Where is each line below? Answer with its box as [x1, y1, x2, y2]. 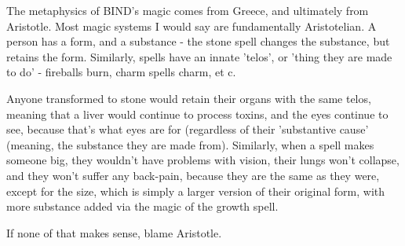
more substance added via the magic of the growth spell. [6, 198, 279, 215]
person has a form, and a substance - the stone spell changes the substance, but [6, 33, 390, 50]
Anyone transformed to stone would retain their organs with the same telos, [6, 90, 371, 106]
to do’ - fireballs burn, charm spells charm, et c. [6, 64, 236, 80]
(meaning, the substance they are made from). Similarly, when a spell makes [6, 136, 374, 152]
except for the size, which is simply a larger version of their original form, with [6, 182, 385, 199]
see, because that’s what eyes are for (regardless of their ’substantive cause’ [6, 121, 369, 138]
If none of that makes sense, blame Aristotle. [6, 224, 222, 240]
